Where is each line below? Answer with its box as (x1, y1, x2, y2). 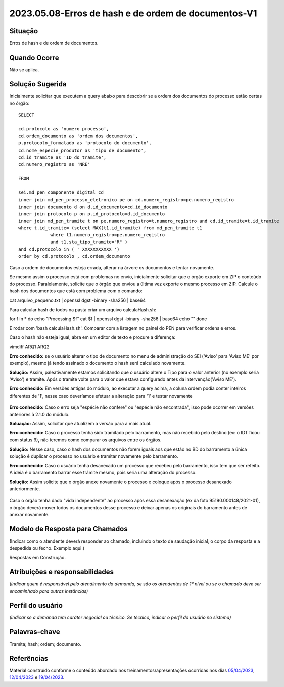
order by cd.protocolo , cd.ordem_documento (18, 253, 131, 259)
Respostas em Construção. (9, 554, 66, 560)
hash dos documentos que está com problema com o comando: (9, 288, 143, 294)
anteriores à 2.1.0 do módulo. (9, 411, 70, 417)
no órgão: (9, 100, 30, 106)
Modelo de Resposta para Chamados (9, 525, 128, 533)
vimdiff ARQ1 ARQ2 (9, 343, 50, 350)
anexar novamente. (9, 512, 50, 518)
